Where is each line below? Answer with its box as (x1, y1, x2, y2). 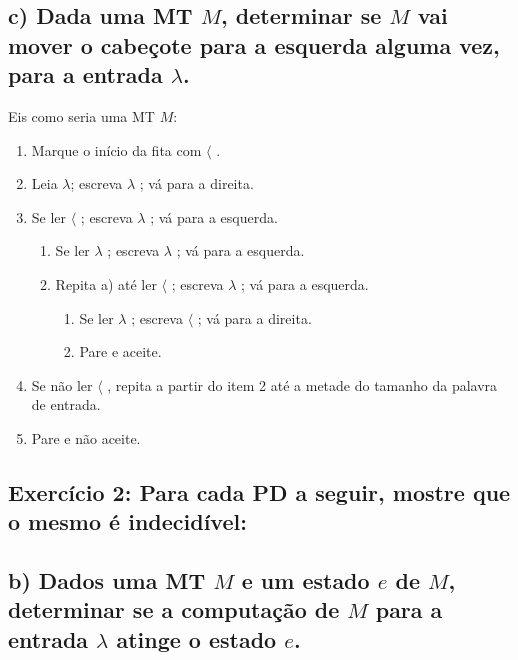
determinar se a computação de (8, 594, 340, 625)
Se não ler (31, 374, 93, 395)
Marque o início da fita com (31, 139, 202, 160)
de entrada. (31, 394, 101, 415)
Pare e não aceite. (31, 427, 141, 448)
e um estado (241, 565, 370, 596)
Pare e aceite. (79, 341, 162, 362)
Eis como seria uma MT (8, 105, 155, 126)
